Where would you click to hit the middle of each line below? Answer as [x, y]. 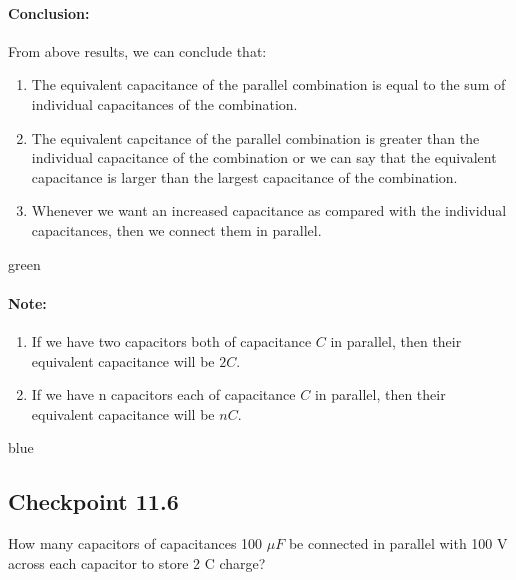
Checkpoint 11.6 [93, 501]
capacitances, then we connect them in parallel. [176, 229]
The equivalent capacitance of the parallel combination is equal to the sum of [268, 84]
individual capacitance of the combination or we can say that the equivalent [264, 157]
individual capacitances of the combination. [164, 103]
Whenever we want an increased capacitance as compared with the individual [269, 210]
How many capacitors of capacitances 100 [135, 543]
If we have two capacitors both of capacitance [171, 340]
